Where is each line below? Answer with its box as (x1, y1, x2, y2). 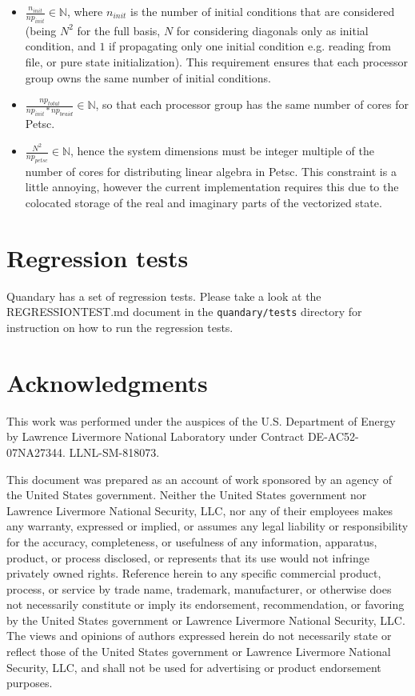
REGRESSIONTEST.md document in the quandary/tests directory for (6, 303, 362, 320)
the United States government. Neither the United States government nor (6, 486, 367, 503)
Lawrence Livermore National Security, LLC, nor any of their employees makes (6, 502, 393, 518)
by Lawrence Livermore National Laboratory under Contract (6, 428, 305, 445)
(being (25, 22, 57, 38)
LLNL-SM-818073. (69, 443, 160, 460)
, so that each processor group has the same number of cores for (95, 96, 409, 113)
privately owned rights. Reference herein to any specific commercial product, (6, 565, 381, 582)
